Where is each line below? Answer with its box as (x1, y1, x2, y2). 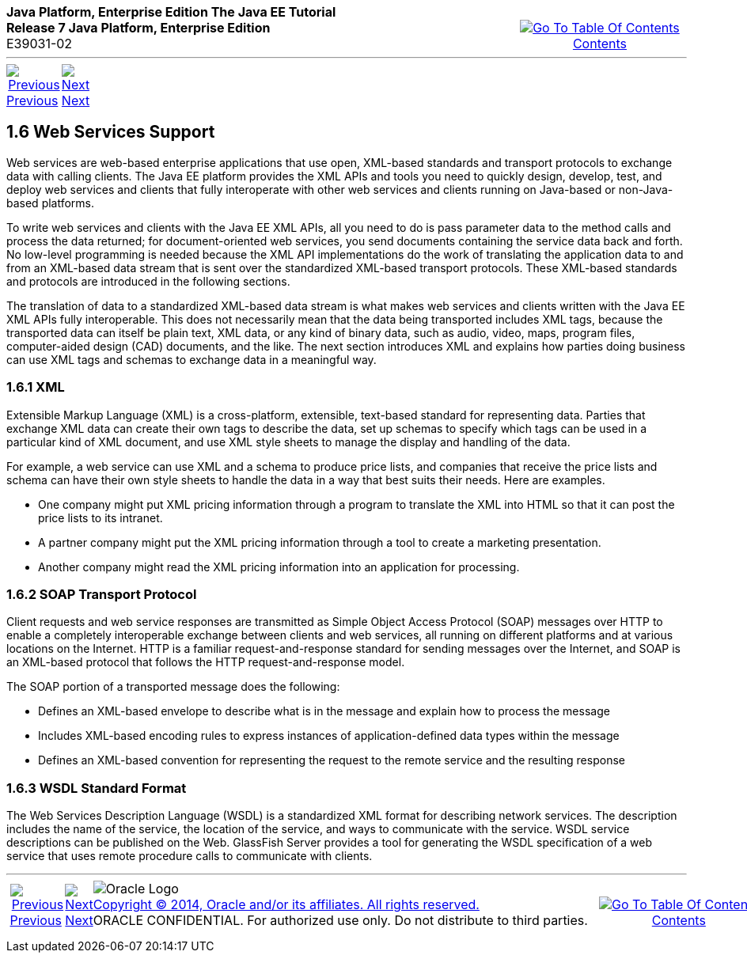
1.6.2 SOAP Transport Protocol (6, 586, 197, 602)
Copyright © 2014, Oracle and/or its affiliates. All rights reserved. (93, 896, 480, 913)
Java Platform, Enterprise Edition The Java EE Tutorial (6, 4, 336, 20)
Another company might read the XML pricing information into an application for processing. (38, 559, 520, 574)
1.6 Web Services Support (6, 122, 215, 142)
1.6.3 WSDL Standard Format (6, 779, 187, 796)
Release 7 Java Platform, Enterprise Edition (6, 20, 271, 36)
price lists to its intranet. (38, 510, 163, 525)
